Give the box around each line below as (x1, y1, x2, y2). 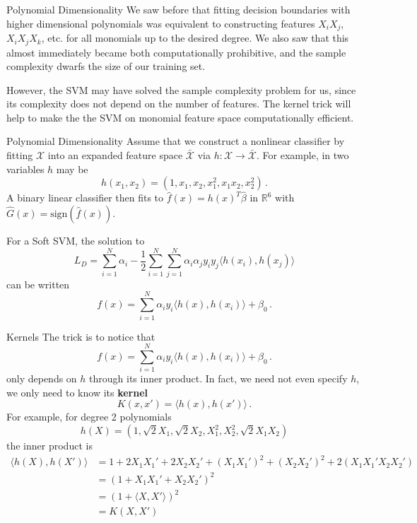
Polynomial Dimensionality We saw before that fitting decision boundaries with (6, 2, 351, 16)
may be (56, 161, 88, 176)
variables (6, 161, 45, 176)
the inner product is (6, 438, 93, 452)
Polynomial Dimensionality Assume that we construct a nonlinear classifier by (6, 134, 345, 148)
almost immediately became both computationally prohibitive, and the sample (6, 45, 346, 59)
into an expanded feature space (47, 148, 183, 163)
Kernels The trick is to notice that (6, 329, 155, 343)
